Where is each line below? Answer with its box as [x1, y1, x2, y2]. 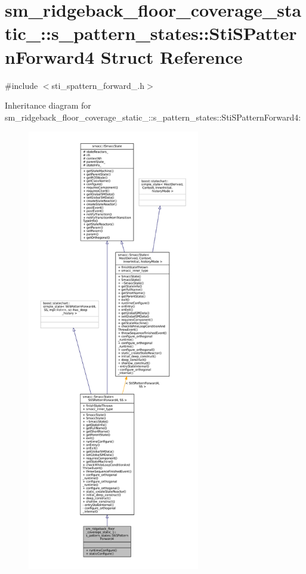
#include [5, 79, 38, 91]
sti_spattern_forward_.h [51, 79, 145, 91]
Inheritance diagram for [5, 99, 91, 112]
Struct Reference [100, 44, 243, 69]
